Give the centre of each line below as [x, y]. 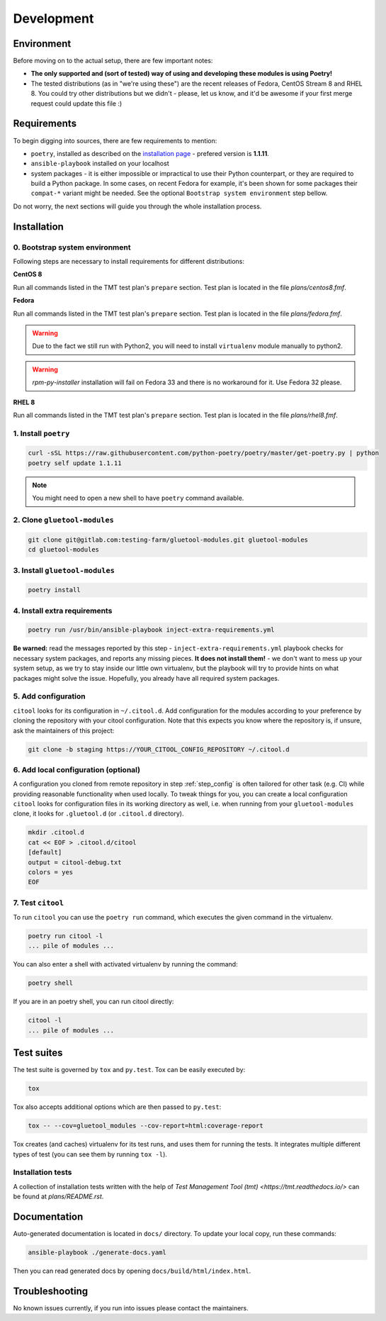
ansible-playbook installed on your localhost [100, 164]
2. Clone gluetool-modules [64, 520]
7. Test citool [38, 903]
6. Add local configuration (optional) [77, 769]
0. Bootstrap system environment [72, 247]
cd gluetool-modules [63, 550]
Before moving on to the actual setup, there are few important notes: [113, 61]
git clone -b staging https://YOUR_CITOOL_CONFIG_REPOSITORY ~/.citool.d [159, 749]
